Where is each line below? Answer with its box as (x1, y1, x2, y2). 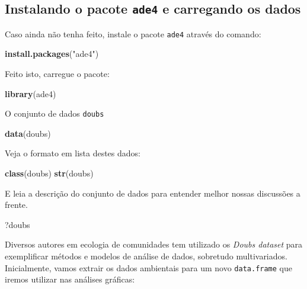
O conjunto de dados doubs (5, 107, 104, 120)
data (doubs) (5, 127, 51, 139)
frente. (5, 198, 28, 211)
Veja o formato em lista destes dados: (5, 147, 140, 159)
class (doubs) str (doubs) (5, 167, 94, 179)
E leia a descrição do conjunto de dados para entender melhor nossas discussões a (5, 187, 300, 199)
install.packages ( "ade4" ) (5, 47, 99, 60)
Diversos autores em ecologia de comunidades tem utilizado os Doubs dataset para (5, 238, 303, 251)
